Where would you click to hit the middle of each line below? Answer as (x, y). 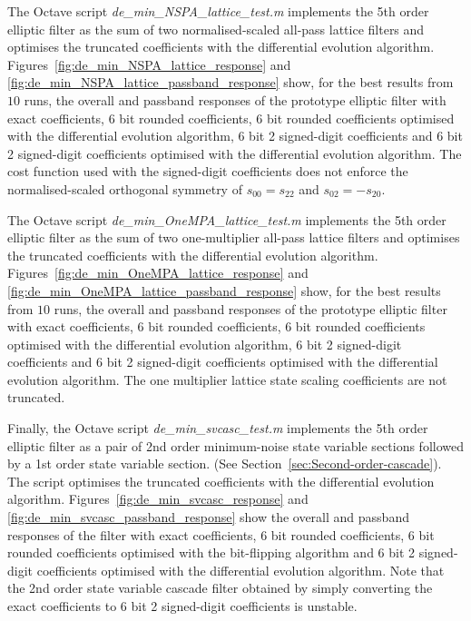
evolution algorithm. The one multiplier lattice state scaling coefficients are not (227, 379)
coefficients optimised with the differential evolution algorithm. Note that (240, 570)
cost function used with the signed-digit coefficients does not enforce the (208, 171)
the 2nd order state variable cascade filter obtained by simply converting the (220, 588)
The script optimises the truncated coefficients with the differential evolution (221, 481)
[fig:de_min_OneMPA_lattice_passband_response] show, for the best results (224, 290)
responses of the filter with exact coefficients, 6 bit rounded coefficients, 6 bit (221, 534)
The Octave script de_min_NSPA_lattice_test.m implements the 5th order (218, 11)
